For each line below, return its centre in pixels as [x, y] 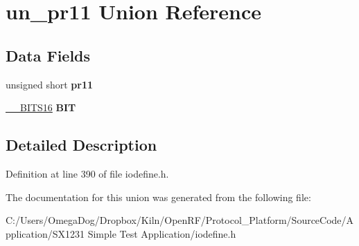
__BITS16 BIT [41, 107]
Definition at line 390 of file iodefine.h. [87, 173]
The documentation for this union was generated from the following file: [158, 197]
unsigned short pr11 [50, 84]
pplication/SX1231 [45, 233]
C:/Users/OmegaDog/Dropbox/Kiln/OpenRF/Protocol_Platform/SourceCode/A [180, 220]
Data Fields [48, 55]
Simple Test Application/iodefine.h [162, 233]
